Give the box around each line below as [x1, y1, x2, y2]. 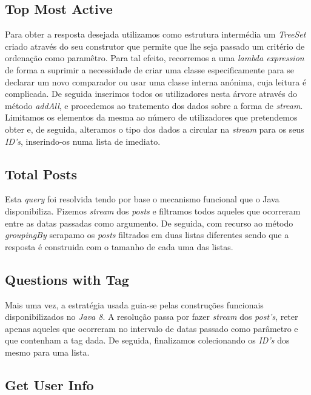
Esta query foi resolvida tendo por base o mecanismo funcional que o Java [5, 193, 279, 205]
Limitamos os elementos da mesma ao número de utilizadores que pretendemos [5, 111, 298, 124]
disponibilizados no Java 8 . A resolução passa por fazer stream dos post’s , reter [5, 310, 298, 323]
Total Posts [5, 164, 78, 183]
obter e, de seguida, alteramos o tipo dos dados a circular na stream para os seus [5, 122, 304, 135]
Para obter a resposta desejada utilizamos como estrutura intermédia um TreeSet [5, 28, 306, 41]
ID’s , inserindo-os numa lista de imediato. [5, 134, 161, 147]
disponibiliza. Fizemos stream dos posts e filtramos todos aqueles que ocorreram [5, 204, 301, 217]
